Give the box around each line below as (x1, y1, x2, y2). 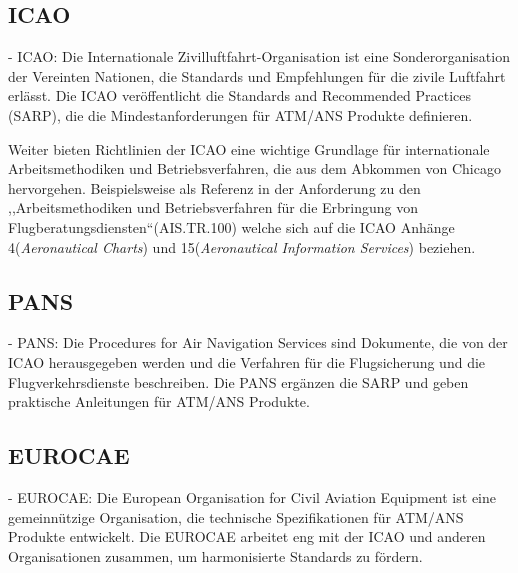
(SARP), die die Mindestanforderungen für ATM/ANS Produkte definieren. (8, 104, 473, 125)
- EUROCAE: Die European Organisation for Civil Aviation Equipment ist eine (8, 486, 496, 507)
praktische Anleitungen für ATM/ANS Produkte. (8, 391, 310, 412)
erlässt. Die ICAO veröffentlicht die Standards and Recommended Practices (8, 85, 472, 106)
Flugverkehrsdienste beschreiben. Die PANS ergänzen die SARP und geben (8, 371, 469, 392)
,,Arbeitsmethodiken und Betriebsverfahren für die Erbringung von (8, 197, 419, 218)
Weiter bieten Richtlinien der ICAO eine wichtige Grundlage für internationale (8, 138, 490, 159)
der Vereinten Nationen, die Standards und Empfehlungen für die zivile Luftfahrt (8, 65, 506, 86)
